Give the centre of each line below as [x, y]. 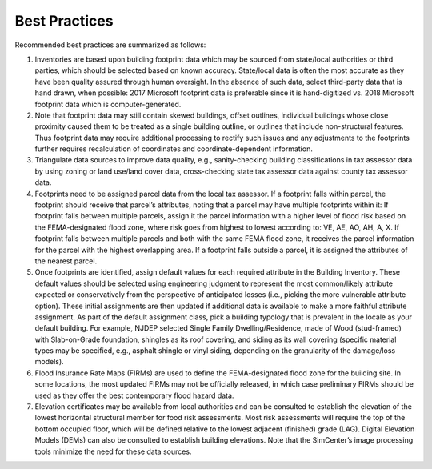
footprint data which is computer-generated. [108, 104]
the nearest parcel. [66, 261]
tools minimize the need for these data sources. [113, 451]
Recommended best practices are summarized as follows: [110, 45]
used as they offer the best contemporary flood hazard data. [134, 395]
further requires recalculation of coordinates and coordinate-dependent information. [174, 149]
